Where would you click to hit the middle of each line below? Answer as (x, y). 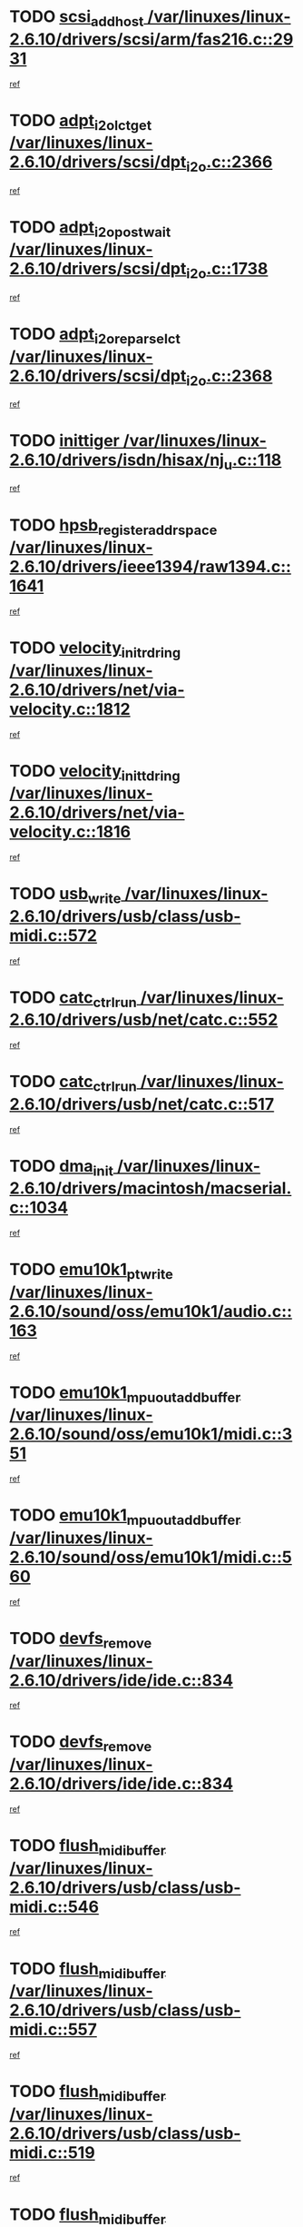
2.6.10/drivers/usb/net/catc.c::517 (142, 1104)
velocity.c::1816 (70, 832)
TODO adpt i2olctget (81, 122)
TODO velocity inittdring (95, 772)
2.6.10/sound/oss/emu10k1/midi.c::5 (151, 1557)
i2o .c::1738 (227, 271)
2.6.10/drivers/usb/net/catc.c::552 (144, 1020)
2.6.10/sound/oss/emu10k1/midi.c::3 (151, 1435)
